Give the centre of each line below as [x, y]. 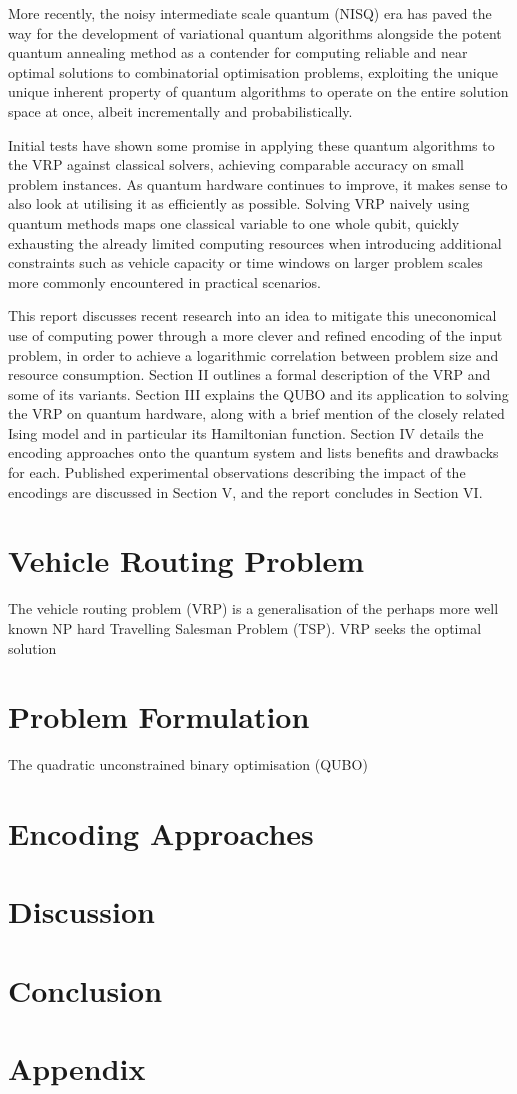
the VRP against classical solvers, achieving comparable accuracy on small [236, 164]
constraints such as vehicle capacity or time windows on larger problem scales [245, 262]
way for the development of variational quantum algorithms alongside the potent [255, 32]
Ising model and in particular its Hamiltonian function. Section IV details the [246, 432]
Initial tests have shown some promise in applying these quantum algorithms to [251, 144]
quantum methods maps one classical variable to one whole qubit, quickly [234, 222]
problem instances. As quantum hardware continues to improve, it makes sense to [258, 183]
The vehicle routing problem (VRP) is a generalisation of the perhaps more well [253, 608]
